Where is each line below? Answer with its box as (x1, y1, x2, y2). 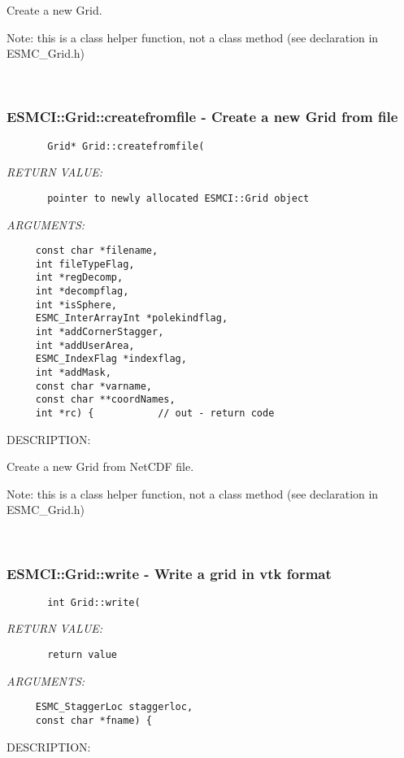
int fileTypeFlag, (35, 258, 135, 270)
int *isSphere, (35, 298, 118, 311)
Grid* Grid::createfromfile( (47, 140, 205, 152)
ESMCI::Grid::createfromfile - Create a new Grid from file (7, 107, 398, 127)
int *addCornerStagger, (35, 326, 164, 338)
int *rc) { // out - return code (35, 407, 275, 419)
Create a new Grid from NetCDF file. (7, 458, 194, 475)
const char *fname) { (35, 714, 152, 726)
